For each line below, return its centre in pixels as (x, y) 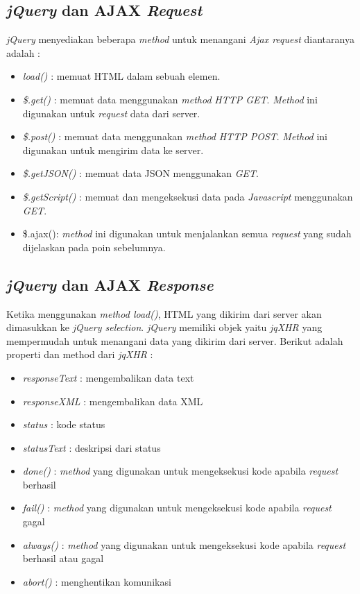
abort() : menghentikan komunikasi (97, 581)
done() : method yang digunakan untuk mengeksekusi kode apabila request (180, 471)
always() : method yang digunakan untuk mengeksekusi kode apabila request (184, 544)
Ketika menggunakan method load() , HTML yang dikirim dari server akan (164, 313)
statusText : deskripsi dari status (92, 447)
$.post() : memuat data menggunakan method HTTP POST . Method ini (175, 136)
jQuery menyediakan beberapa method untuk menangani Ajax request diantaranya (180, 39)
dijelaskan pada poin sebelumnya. (94, 247)
